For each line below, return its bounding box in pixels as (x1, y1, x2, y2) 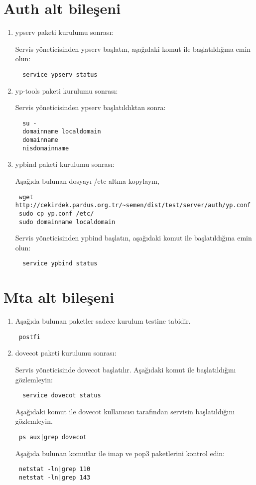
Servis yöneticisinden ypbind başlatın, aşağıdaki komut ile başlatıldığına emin (15, 233, 252, 243)
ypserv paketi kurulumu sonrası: (15, 27, 114, 37)
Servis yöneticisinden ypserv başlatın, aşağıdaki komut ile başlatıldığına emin (15, 43, 251, 54)
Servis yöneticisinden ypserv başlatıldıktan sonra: (15, 102, 166, 113)
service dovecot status (22, 392, 101, 399)
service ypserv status (22, 71, 98, 78)
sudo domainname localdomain (18, 218, 116, 226)
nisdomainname (22, 144, 69, 152)
